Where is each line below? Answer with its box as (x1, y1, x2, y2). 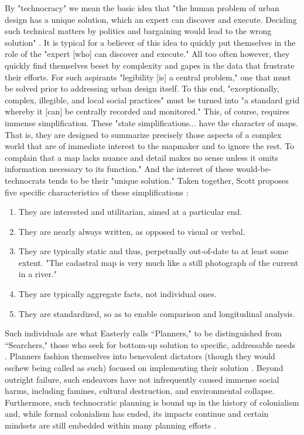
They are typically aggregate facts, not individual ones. (18, 288, 217, 300)
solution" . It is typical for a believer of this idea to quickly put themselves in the (5, 36, 296, 48)
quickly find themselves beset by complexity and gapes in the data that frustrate (5, 59, 295, 71)
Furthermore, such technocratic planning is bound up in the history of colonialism (5, 396, 299, 408)
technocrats (5, 174, 46, 186)
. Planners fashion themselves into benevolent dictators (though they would (5, 350, 275, 362)
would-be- (236, 163, 272, 175)
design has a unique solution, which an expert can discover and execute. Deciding (5, 13, 297, 25)
